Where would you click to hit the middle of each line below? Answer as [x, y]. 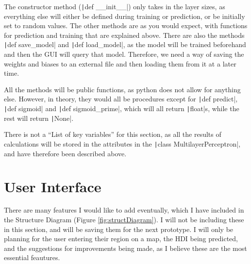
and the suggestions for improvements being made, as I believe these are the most [125, 248]
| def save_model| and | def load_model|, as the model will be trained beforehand [125, 44]
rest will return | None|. [39, 118]
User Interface [53, 187]
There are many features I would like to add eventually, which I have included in [124, 210]
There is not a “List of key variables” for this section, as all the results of [113, 134]
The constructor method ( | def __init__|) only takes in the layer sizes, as [115, 6]
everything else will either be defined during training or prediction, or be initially [125, 16]
